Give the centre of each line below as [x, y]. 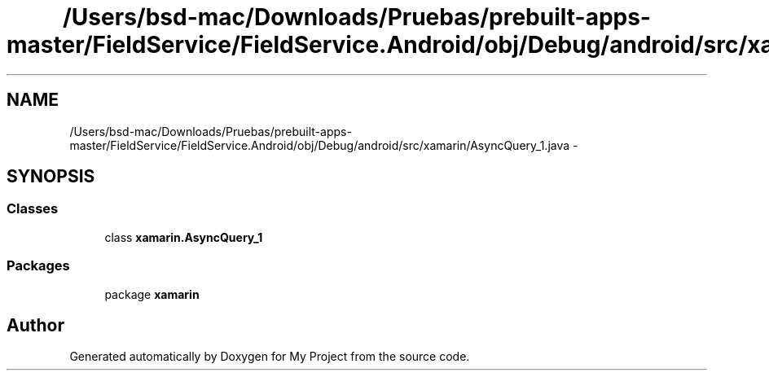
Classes [33, 209]
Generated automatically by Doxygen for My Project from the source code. [270, 357]
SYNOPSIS [51, 177]
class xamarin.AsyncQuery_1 [184, 237]
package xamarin [152, 294]
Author [35, 325]
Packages [38, 266]
